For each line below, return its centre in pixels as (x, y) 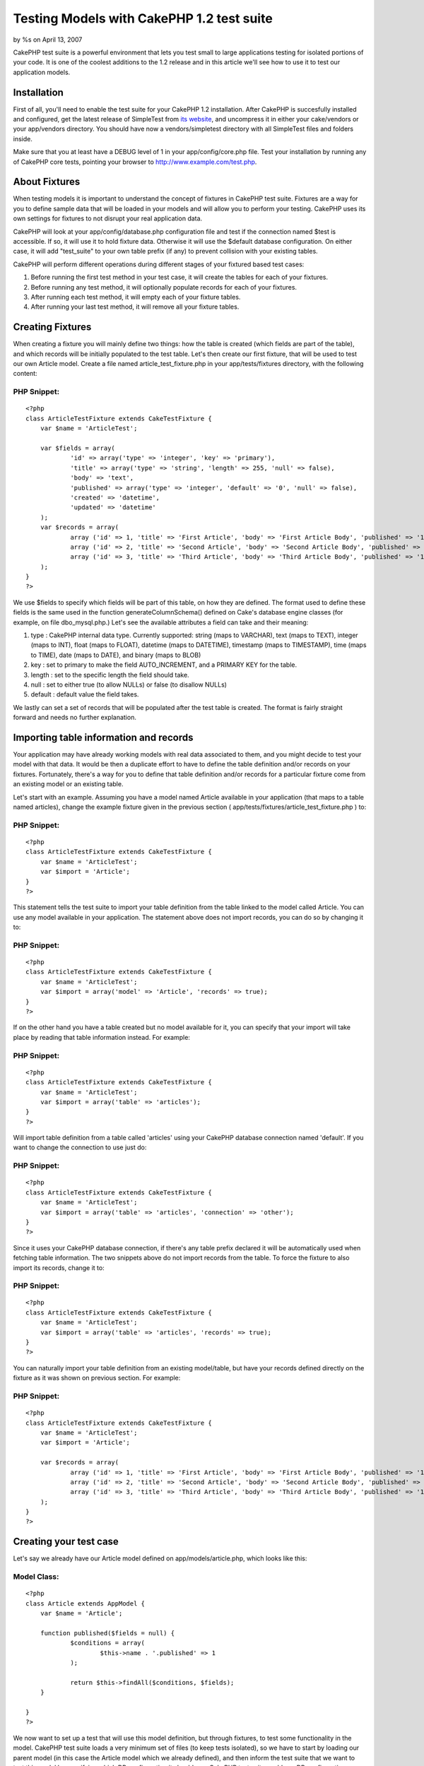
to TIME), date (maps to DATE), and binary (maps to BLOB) (116, 655)
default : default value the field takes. (85, 694)
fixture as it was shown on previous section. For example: (97, 1378)
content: (25, 374)
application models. (42, 72)
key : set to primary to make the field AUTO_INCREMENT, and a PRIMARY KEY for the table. (164, 665)
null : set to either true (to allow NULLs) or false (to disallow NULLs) (129, 685)
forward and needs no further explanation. (75, 718)
